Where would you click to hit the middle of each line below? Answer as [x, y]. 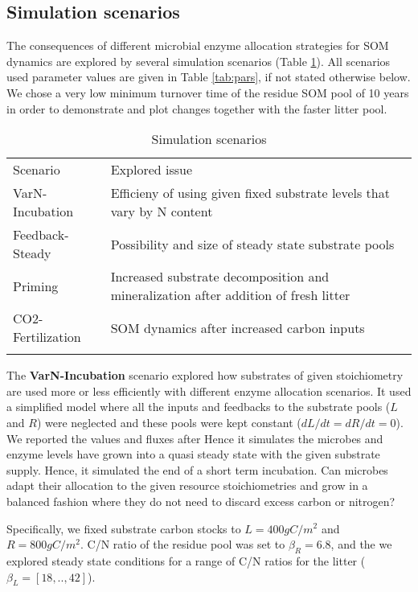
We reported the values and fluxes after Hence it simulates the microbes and [195, 438]
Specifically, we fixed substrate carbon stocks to [124, 528]
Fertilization [47, 337]
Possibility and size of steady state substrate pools [252, 244]
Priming [36, 286]
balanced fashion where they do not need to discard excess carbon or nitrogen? [201, 501]
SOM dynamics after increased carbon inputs [238, 327]
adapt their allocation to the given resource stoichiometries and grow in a [187, 485]
